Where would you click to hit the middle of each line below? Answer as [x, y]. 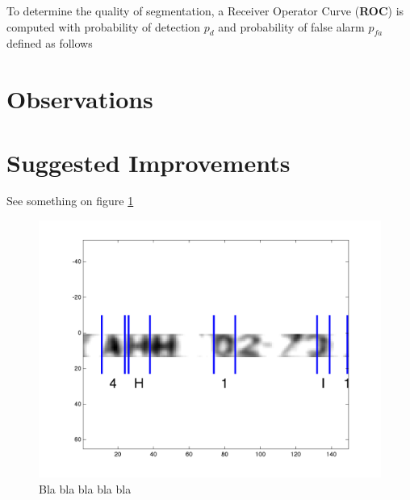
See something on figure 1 [70, 201]
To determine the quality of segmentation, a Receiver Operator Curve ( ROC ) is [205, 11]
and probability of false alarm [291, 26]
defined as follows [50, 43]
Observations [80, 99]
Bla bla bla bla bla [85, 488]
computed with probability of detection [104, 26]
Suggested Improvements [149, 162]
